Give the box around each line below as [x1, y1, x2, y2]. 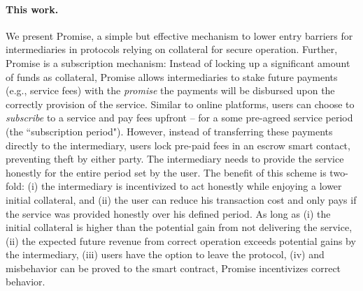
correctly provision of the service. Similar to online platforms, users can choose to [6, 96, 355, 111]
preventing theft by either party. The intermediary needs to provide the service [6, 151, 344, 166]
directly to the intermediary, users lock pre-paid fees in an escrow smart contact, [6, 137, 350, 152]
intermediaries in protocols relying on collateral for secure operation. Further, [6, 42, 338, 57]
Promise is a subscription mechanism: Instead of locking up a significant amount [6, 55, 350, 70]
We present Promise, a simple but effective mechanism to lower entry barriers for [6, 28, 353, 43]
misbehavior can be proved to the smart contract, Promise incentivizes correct [6, 260, 341, 275]
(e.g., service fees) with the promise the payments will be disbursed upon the [6, 83, 335, 98]
